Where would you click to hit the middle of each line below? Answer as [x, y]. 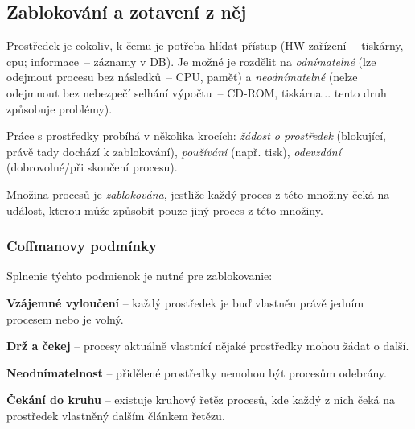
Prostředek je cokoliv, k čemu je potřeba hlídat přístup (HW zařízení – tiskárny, [205, 45]
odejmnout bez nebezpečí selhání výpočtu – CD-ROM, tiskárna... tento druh [197, 92]
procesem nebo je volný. [65, 318]
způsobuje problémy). [60, 108]
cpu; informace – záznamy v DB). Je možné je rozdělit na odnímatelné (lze [191, 61]
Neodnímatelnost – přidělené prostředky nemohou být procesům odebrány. [197, 372]
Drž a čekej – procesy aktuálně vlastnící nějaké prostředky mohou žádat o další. [208, 346]
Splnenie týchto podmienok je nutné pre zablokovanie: [140, 276]
